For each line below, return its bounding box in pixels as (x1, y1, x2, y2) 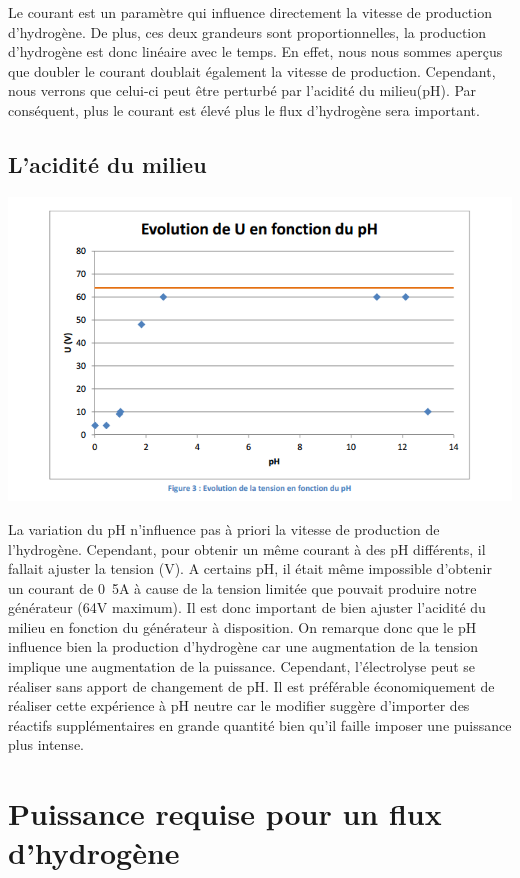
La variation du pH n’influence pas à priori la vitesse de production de (8, 518, 440, 539)
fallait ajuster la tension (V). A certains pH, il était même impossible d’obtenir (8, 558, 492, 579)
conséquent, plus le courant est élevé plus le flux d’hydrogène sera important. (8, 99, 480, 120)
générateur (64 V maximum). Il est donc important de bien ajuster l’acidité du (8, 597, 486, 618)
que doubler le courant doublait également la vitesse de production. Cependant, (8, 60, 496, 81)
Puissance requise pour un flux (8, 793, 442, 834)
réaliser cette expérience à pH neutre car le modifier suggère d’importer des (8, 695, 470, 716)
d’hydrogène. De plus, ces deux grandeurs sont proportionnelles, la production (8, 21, 487, 42)
